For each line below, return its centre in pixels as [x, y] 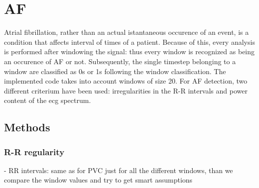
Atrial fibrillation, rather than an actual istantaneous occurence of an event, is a [127, 32]
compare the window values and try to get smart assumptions [98, 180]
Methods [27, 127]
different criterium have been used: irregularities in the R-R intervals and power [126, 90]
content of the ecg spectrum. [48, 100]
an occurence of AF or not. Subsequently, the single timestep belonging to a [120, 61]
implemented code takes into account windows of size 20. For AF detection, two [126, 81]
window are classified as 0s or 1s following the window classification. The [115, 71]
